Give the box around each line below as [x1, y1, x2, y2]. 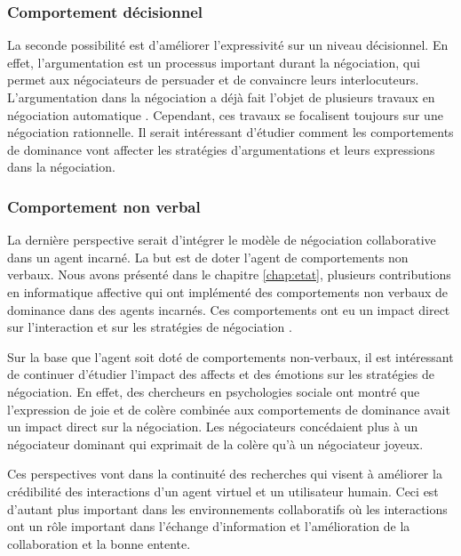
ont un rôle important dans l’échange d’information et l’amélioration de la [7, 517, 410, 536]
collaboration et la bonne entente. [7, 534, 191, 552]
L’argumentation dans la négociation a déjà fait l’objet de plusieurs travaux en [7, 88, 435, 106]
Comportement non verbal [7, 195, 201, 217]
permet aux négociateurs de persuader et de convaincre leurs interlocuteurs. [7, 70, 419, 89]
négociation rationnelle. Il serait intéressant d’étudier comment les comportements [7, 123, 454, 141]
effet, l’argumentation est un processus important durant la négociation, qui [7, 52, 420, 71]
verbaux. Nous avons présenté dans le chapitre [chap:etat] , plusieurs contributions [7, 265, 451, 284]
